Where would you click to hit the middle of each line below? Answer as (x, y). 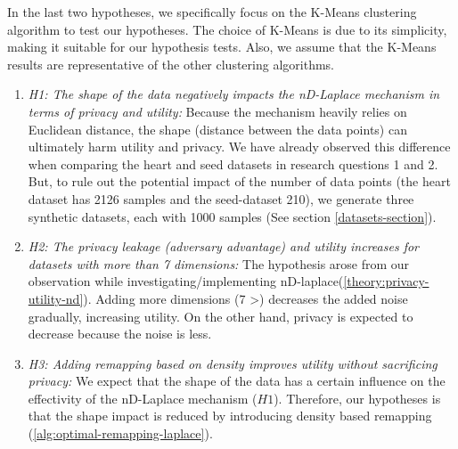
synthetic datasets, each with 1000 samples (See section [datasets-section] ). (232, 216)
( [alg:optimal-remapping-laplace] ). (120, 433)
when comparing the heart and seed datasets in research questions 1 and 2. (233, 163)
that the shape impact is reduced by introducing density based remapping (230, 416)
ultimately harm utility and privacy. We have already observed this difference (239, 147)
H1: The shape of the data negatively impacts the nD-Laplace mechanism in (234, 94)
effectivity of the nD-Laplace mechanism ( (143, 398)
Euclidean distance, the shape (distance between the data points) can (217, 129)
